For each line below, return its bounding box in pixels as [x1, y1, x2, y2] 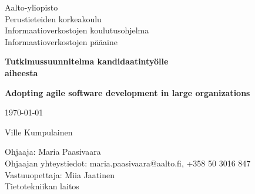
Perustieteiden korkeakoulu [5, 12, 102, 25]
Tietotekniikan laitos [5, 180, 79, 192]
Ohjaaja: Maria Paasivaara [5, 145, 101, 158]
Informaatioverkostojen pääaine [5, 35, 118, 47]
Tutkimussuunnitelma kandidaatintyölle [5, 55, 169, 67]
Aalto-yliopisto [5, 1, 58, 13]
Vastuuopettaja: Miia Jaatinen [5, 168, 115, 181]
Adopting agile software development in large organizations [5, 86, 250, 98]
